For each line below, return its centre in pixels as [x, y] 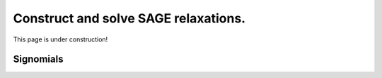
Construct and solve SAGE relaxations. [129, 18]
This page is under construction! [60, 39]
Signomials [38, 59]
